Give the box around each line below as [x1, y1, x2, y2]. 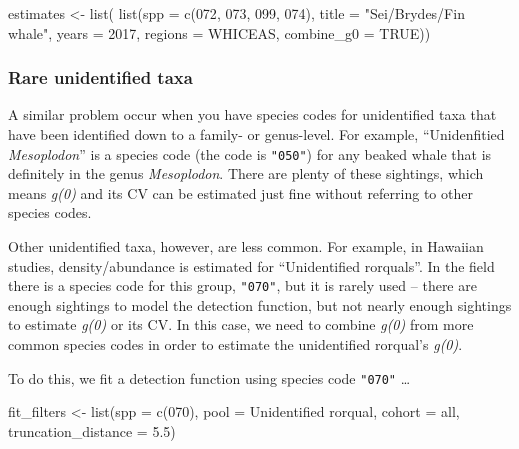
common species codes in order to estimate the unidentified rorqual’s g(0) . [8, 334, 463, 355]
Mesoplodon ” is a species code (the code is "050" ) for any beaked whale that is [8, 143, 492, 164]
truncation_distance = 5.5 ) [8, 420, 176, 441]
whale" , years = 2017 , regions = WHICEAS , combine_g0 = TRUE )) [8, 22, 431, 43]
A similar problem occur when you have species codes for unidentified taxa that [8, 104, 497, 125]
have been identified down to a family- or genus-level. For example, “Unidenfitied [8, 124, 505, 144]
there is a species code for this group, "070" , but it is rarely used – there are [8, 275, 477, 296]
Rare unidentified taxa [8, 65, 193, 90]
